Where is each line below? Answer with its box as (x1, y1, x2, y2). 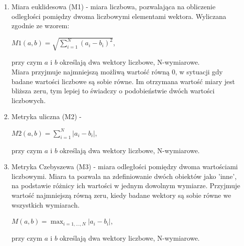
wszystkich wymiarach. (11, 199, 80, 210)
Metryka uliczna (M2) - (11, 111, 82, 122)
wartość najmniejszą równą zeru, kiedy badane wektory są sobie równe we (11, 190, 231, 200)
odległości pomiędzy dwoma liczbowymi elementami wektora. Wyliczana (11, 11, 227, 21)
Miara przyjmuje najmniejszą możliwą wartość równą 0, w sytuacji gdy (11, 66, 223, 76)
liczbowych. (11, 95, 46, 105)
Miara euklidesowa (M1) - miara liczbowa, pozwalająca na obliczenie (11, 1, 216, 11)
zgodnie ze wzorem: (11, 20, 70, 31)
